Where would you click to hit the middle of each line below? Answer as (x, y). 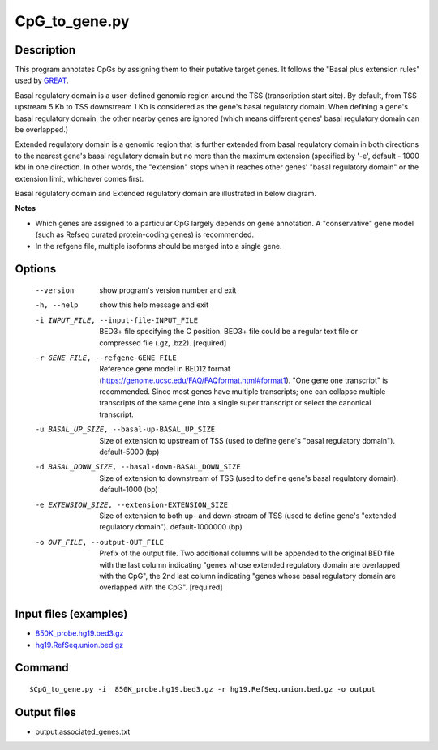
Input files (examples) (71, 614)
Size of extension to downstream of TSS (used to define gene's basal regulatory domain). (249, 478)
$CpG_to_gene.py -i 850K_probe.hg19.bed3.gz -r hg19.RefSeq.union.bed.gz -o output (203, 690)
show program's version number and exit (168, 290)
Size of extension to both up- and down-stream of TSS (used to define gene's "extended (248, 516)
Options (36, 269)
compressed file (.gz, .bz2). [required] (163, 343)
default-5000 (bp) (129, 452)
